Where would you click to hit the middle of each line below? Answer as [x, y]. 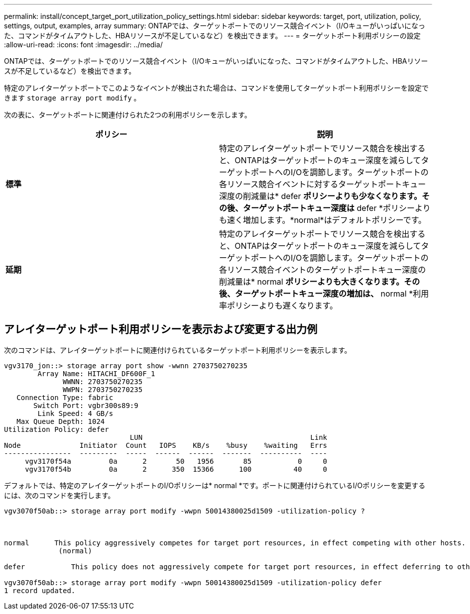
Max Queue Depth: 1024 [61, 421]
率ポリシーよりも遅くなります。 [279, 306]
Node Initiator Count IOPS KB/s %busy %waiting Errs [166, 445]
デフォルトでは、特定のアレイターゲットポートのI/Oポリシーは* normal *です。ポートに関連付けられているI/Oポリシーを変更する [215, 485]
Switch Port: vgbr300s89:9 [86, 405]
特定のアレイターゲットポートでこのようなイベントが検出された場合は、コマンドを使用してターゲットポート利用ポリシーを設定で [217, 88]
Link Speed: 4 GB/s [75, 413]
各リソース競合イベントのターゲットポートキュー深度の [323, 270]
